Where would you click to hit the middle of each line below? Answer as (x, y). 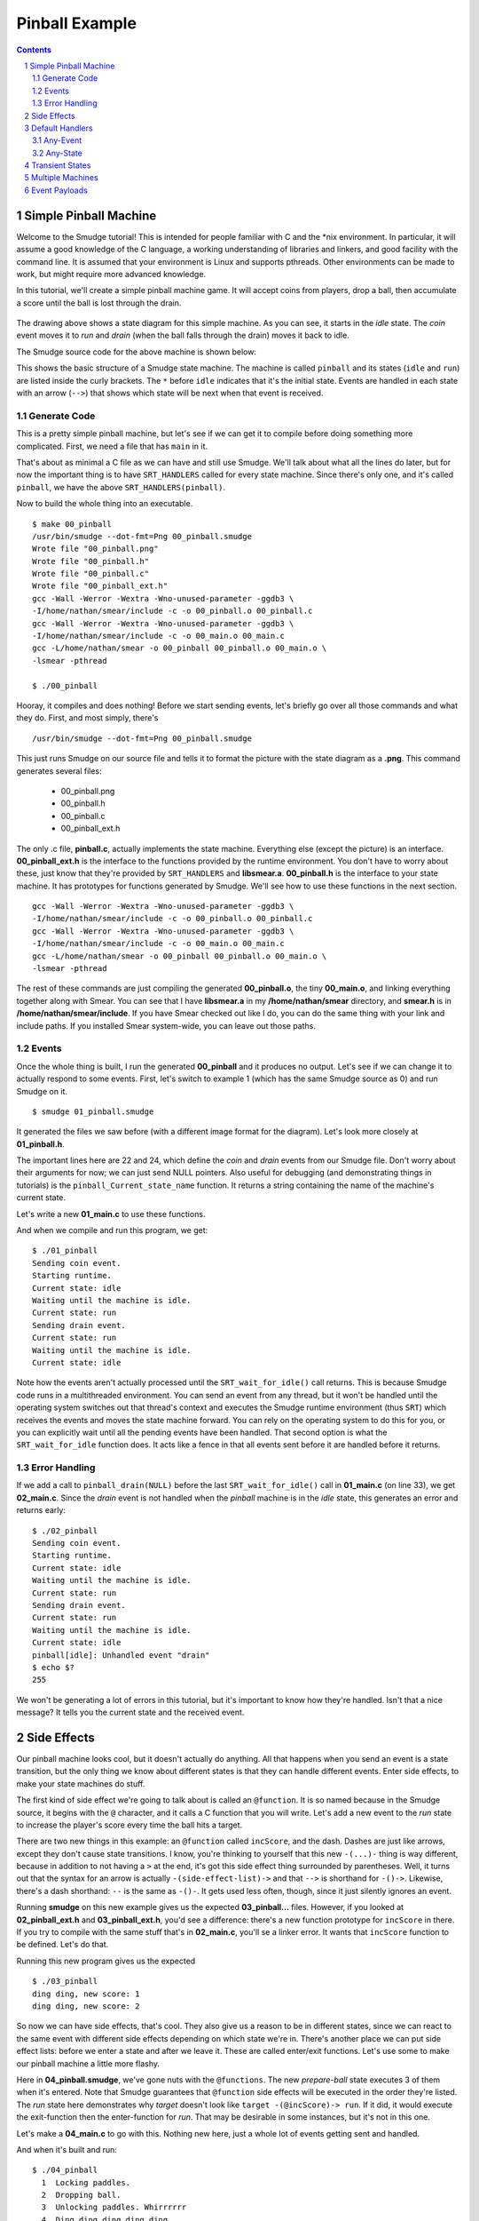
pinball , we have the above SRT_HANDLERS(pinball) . (121, 487)
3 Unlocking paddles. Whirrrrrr (114, 2207)
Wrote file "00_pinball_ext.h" (100, 586)
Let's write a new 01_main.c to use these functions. (111, 1214)
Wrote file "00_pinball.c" (91, 574)
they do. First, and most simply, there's (87, 718)
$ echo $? (53, 1667)
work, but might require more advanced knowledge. (111, 274)
